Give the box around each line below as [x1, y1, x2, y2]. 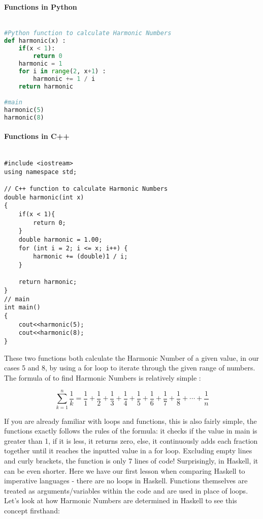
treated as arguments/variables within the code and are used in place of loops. [4, 485, 248, 496]
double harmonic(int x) [4, 193, 84, 201]
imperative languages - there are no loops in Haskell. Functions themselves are [4, 475, 248, 486]
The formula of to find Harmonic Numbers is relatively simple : [4, 372, 201, 383]
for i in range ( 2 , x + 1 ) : [18, 67, 106, 75]
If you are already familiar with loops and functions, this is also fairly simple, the [4, 415, 257, 426]
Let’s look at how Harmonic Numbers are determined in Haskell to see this [4, 495, 237, 506]
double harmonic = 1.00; [18, 236, 103, 244]
